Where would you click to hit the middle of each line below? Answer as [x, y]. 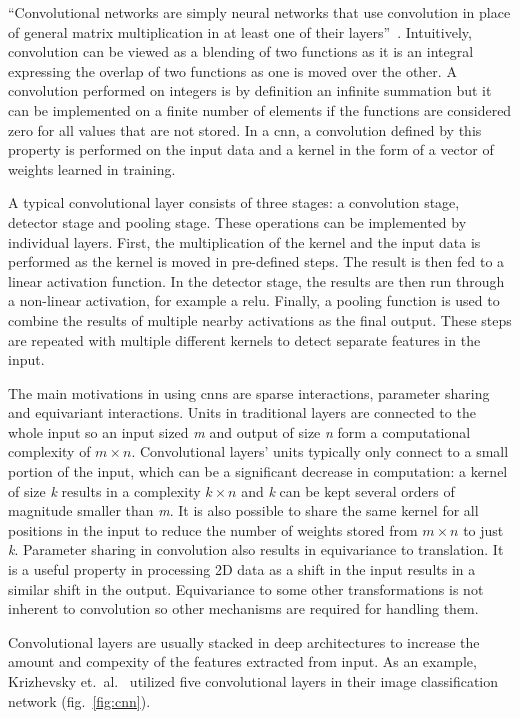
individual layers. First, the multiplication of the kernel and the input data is [244, 241]
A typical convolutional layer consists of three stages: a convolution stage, [234, 202]
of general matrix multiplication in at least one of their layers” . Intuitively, [240, 31]
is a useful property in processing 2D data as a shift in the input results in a [242, 569]
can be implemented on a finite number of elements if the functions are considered [260, 109]
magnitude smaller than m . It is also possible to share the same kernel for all [243, 510]
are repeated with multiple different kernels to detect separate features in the [244, 339]
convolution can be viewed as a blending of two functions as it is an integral [241, 51]
